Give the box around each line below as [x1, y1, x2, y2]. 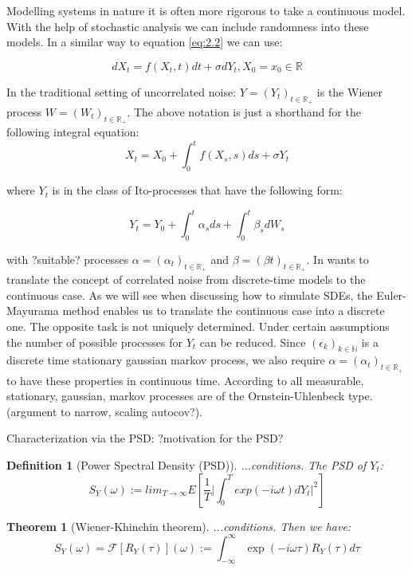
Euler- [376, 286, 406, 303]
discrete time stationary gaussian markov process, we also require [6, 352, 325, 368]
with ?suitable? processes [6, 250, 129, 267]
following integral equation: [6, 124, 139, 140]
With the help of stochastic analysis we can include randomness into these [6, 18, 369, 34]
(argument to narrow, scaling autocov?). [6, 403, 202, 419]
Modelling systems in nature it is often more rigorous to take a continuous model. [6, 2, 406, 18]
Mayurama [6, 302, 59, 319]
